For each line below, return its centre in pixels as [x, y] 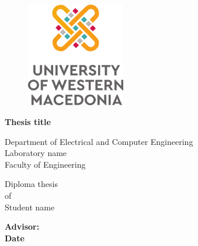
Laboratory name [36, 153]
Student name [30, 207]
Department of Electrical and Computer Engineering [99, 141]
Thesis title [28, 122]
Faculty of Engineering [45, 164]
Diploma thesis [31, 184]
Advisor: [22, 226]
